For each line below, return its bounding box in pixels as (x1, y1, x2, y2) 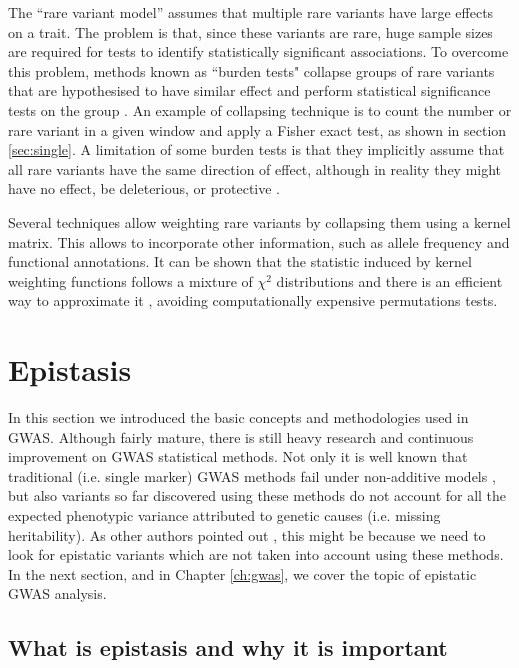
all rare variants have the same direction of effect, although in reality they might (8, 158, 502, 179)
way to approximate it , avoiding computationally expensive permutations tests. (8, 290, 498, 311)
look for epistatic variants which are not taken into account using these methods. (8, 544, 504, 565)
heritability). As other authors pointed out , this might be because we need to (8, 524, 486, 545)
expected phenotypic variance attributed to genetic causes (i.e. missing (8, 505, 441, 525)
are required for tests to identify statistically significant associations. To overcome (8, 41, 509, 62)
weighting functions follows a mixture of (8, 270, 253, 291)
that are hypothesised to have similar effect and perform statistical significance (8, 80, 491, 101)
